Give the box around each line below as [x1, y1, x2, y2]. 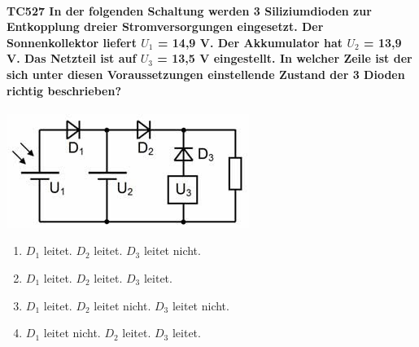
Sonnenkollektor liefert [7, 33, 137, 51]
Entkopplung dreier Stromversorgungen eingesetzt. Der [7, 18, 324, 35]
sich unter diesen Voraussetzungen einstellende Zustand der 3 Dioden [7, 65, 405, 82]
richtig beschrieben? [7, 81, 122, 99]
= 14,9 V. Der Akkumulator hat [157, 33, 343, 51]
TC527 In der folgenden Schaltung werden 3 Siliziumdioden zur [7, 2, 372, 19]
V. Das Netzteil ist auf [7, 50, 137, 67]
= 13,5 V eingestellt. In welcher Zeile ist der [157, 50, 412, 67]
